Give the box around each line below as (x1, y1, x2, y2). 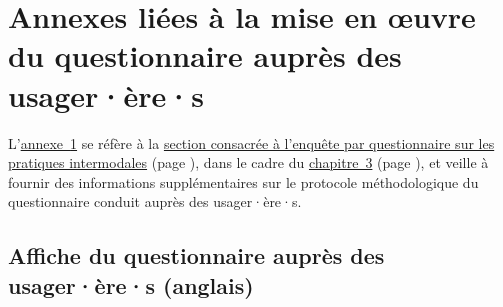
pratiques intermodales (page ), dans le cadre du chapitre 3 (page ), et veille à (8, 152, 489, 173)
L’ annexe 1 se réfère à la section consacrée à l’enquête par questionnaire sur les (8, 132, 495, 153)
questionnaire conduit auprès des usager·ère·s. (8, 191, 302, 212)
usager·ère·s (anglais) (8, 269, 254, 300)
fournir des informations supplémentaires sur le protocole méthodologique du (8, 171, 479, 192)
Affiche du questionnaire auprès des (8, 240, 385, 271)
